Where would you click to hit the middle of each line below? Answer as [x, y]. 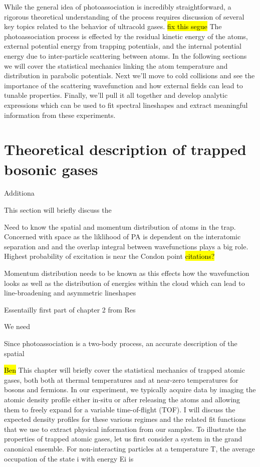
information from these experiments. [60, 115]
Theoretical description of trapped [125, 149]
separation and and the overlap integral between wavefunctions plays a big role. [126, 246]
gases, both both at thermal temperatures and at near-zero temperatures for [121, 379]
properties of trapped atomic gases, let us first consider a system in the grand [123, 439]
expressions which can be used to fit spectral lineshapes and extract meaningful [126, 105]
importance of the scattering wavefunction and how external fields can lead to [123, 85]
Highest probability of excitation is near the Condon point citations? [109, 256]
